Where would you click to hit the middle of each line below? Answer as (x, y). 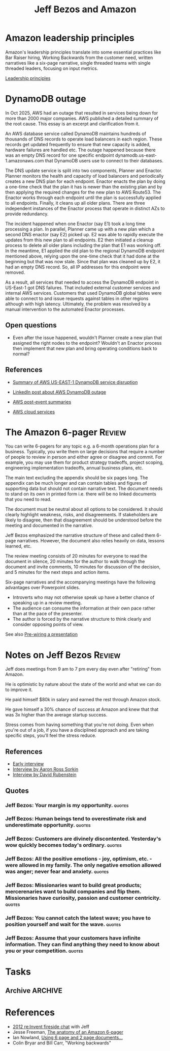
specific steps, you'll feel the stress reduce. (51, 736)
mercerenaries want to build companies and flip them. (73, 892)
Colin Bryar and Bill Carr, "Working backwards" (62, 1043)
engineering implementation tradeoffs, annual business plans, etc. (74, 468)
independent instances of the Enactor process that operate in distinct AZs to (85, 208)
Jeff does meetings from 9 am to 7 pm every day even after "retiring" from (83, 669)
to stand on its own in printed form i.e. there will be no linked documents (81, 494)
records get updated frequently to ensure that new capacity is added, (78, 144)
